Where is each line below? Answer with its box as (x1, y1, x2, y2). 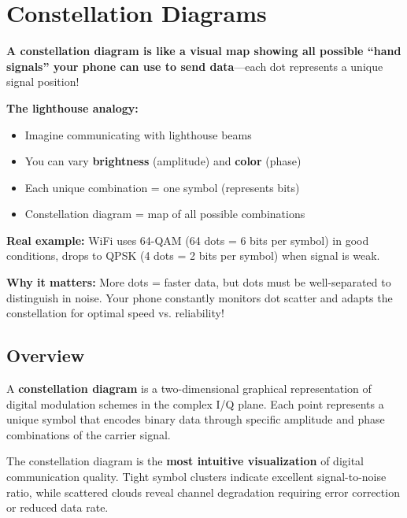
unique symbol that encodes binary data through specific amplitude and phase (6, 411, 385, 427)
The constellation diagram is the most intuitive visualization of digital (6, 453, 364, 469)
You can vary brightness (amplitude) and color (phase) (24, 153, 302, 169)
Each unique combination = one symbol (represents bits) (24, 179, 300, 195)
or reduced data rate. (6, 499, 109, 516)
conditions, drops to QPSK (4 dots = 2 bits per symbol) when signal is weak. (6, 247, 380, 264)
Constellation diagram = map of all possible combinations (24, 205, 305, 222)
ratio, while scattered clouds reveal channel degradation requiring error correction (6, 483, 400, 500)
